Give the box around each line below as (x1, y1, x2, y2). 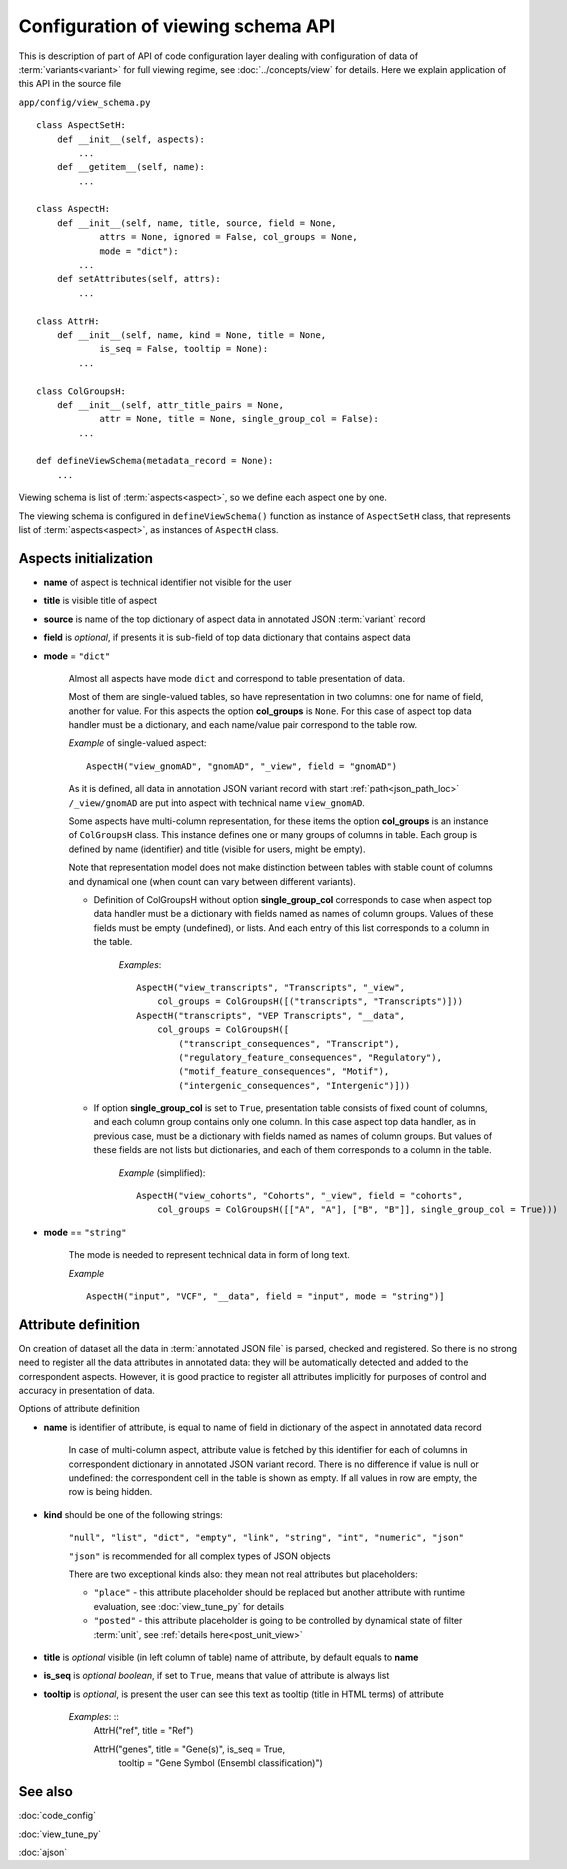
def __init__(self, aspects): (56, 133, 205, 145)
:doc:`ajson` (18, 1846, 68, 1858)
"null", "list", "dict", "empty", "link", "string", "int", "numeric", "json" (68, 1532, 465, 1544)
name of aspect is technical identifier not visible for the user (43, 576, 292, 588)
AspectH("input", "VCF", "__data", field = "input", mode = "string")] (86, 1290, 445, 1302)
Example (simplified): (118, 1166, 206, 1179)
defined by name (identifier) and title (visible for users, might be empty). (68, 843, 366, 855)
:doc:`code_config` (18, 1810, 97, 1822)
